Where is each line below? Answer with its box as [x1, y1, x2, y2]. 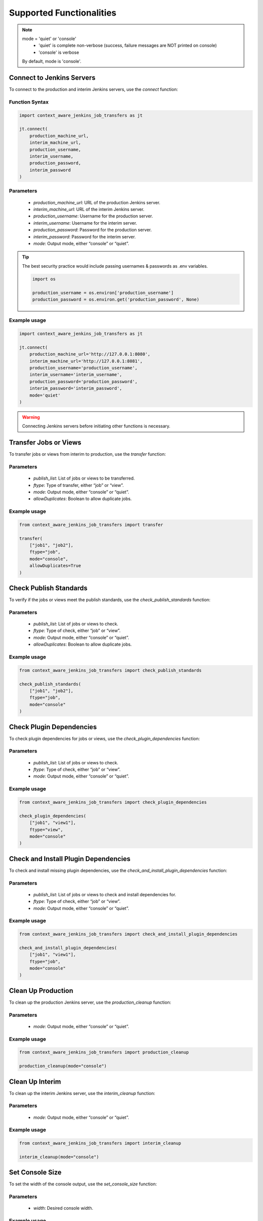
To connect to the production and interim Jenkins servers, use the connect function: [9, 86, 178, 92]
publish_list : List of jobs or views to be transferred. [33, 475, 135, 481]
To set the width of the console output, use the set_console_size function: [9, 1181, 157, 1187]
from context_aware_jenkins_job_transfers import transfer [19, 522, 163, 527]
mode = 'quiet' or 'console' [22, 36, 76, 42]
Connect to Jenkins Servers [9, 73, 96, 82]
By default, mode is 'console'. [22, 59, 81, 64]
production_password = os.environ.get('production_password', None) [32, 296, 200, 302]
